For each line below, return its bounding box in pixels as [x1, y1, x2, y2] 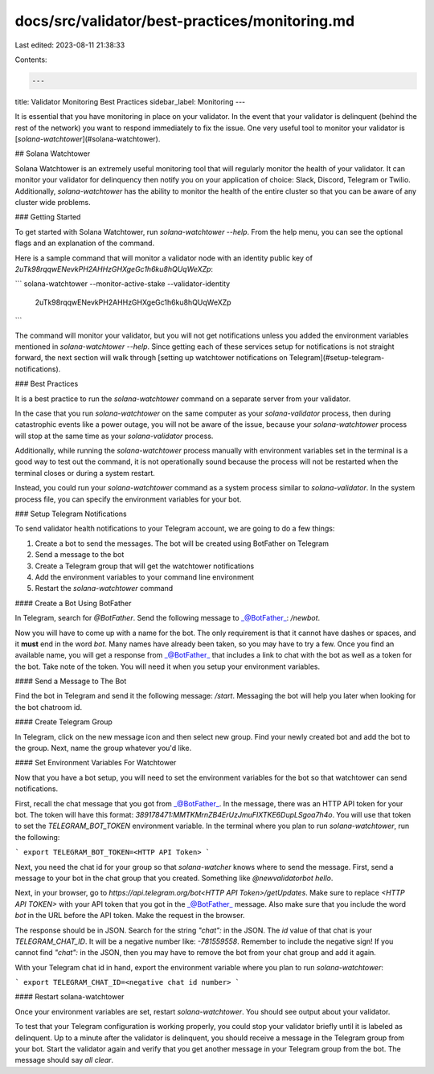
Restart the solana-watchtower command [35, 584, 174, 593]
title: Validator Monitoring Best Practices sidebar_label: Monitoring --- [14, 96, 246, 106]
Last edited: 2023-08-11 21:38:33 [14, 40, 125, 50]
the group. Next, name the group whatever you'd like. [14, 744, 192, 753]
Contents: [14, 55, 47, 64]
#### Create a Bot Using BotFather [14, 598, 132, 608]
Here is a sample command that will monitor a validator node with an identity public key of [14, 253, 313, 263]
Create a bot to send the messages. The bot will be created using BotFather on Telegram [35, 539, 330, 548]
